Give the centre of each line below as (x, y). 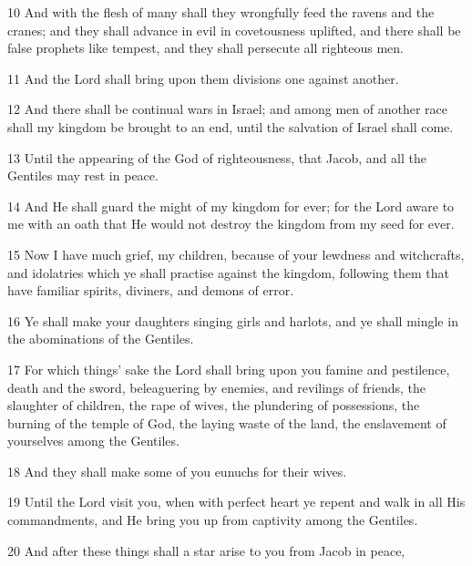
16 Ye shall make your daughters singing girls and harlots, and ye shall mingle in (233, 320)
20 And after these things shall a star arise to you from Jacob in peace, (206, 550)
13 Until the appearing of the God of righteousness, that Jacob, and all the (217, 157)
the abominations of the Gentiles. (101, 339)
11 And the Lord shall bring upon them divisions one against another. (203, 78)
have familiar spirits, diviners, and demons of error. (151, 290)
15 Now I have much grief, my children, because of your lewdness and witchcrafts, (236, 254)
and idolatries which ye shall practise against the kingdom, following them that (228, 272)
